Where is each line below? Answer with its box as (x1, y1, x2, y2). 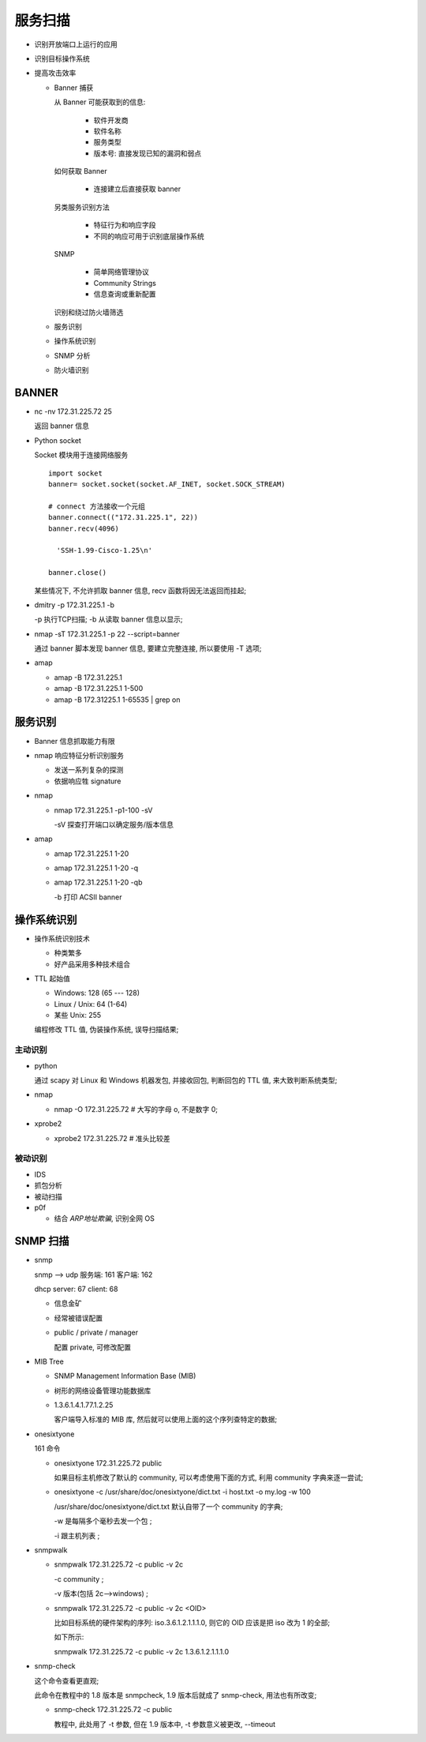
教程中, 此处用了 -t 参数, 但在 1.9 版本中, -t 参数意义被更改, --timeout (54, 1719, 276, 1729)
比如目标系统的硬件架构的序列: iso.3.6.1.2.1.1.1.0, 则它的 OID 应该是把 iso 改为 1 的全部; (54, 1617, 331, 1627)
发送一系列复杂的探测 (54, 765, 124, 775)
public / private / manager (54, 1327, 138, 1338)
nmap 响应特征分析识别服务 (34, 750, 124, 760)
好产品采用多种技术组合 (54, 959, 130, 969)
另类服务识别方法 (54, 202, 110, 212)
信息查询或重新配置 (93, 289, 156, 299)
